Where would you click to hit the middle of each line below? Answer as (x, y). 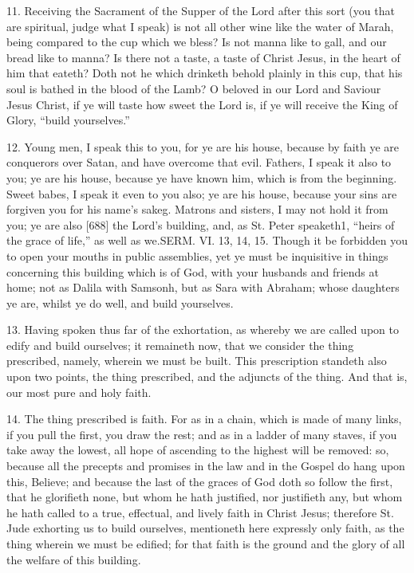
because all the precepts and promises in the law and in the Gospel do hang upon (206, 466)
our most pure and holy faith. (79, 392)
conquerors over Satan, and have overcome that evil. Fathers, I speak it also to (199, 162)
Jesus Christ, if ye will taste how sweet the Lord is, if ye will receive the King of (202, 104)
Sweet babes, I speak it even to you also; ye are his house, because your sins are (202, 193)
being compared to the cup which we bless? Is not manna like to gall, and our (197, 42)
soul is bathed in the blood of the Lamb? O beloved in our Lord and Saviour (194, 88)
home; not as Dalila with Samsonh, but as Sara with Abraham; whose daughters (203, 287)
